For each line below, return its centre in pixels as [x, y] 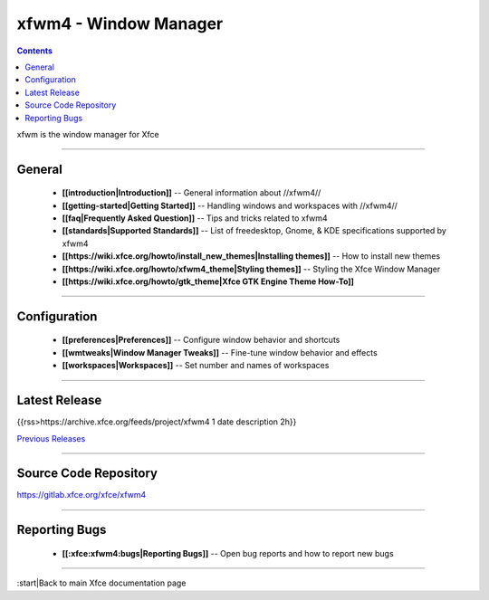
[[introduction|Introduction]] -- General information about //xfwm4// [192, 193]
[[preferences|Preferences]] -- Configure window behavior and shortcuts [201, 340]
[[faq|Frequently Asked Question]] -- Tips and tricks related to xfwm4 [195, 218]
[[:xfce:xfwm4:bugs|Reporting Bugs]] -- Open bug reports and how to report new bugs [228, 553]
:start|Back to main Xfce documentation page [101, 583]
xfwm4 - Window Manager [120, 24]
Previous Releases [51, 438]
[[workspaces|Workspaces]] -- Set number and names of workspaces [196, 366]
